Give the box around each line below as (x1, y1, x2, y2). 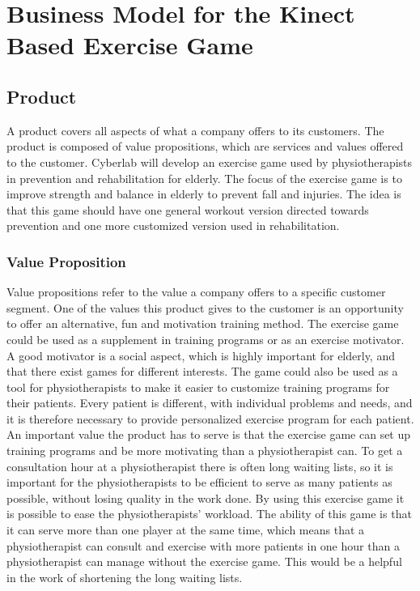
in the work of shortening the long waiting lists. (6, 568, 243, 585)
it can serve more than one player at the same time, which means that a (6, 521, 365, 538)
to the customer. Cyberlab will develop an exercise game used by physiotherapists (6, 153, 413, 170)
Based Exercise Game (6, 28, 253, 62)
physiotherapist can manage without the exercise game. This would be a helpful (6, 553, 402, 570)
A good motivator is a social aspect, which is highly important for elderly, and (6, 347, 395, 364)
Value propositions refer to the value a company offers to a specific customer (6, 283, 386, 300)
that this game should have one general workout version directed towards (6, 201, 369, 218)
